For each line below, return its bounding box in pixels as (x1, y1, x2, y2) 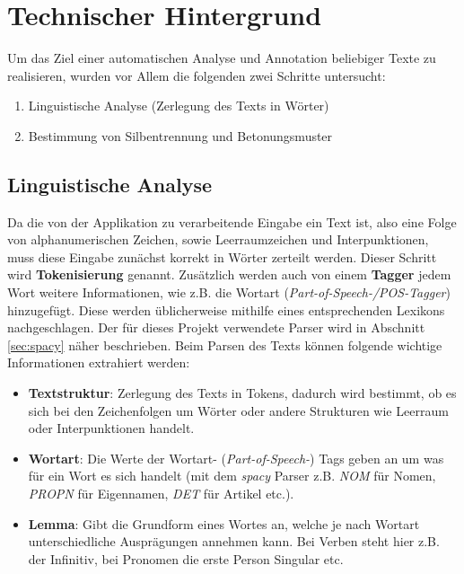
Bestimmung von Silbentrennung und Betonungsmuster (28, 126, 333, 145)
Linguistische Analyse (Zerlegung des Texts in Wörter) (28, 96, 329, 115)
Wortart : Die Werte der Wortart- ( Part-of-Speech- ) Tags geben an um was (28, 448, 444, 467)
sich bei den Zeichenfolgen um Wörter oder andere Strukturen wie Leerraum (28, 401, 449, 419)
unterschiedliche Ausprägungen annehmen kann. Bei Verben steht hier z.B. (28, 532, 440, 551)
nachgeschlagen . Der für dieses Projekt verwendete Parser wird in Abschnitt (7, 318, 425, 337)
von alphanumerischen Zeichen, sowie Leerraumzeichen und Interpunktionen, (7, 230, 429, 249)
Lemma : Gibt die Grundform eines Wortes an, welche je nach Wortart (28, 514, 420, 533)
